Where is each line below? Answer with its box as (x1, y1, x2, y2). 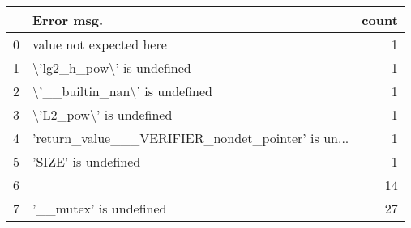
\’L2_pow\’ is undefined (32, 105, 173, 124)
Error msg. (32, 11, 104, 29)
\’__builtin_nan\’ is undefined (32, 82, 212, 100)
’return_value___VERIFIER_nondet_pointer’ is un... (32, 129, 349, 147)
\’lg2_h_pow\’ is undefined (32, 58, 191, 77)
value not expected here (32, 35, 167, 53)
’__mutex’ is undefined (32, 199, 167, 217)
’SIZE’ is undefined (32, 152, 141, 171)
